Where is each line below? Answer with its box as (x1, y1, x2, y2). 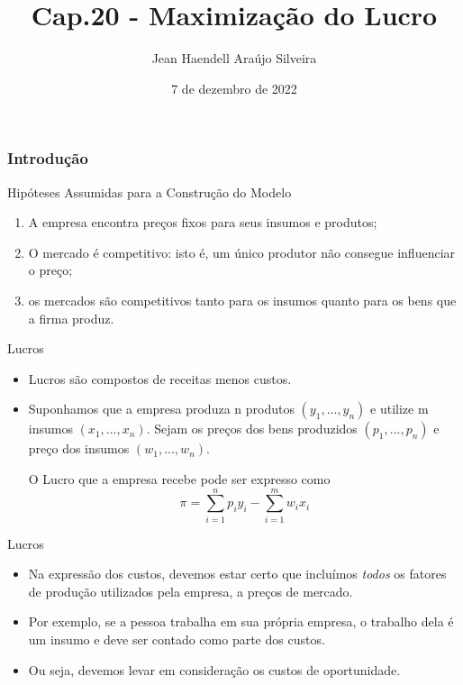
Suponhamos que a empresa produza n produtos (28, 399, 295, 418)
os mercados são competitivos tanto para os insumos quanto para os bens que (28, 290, 457, 309)
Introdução (7, 147, 88, 169)
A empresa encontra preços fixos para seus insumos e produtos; (28, 213, 377, 232)
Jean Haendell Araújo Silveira (151, 49, 317, 68)
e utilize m (370, 399, 429, 418)
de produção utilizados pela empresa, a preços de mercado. (28, 581, 353, 600)
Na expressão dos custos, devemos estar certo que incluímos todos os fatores (28, 564, 447, 583)
